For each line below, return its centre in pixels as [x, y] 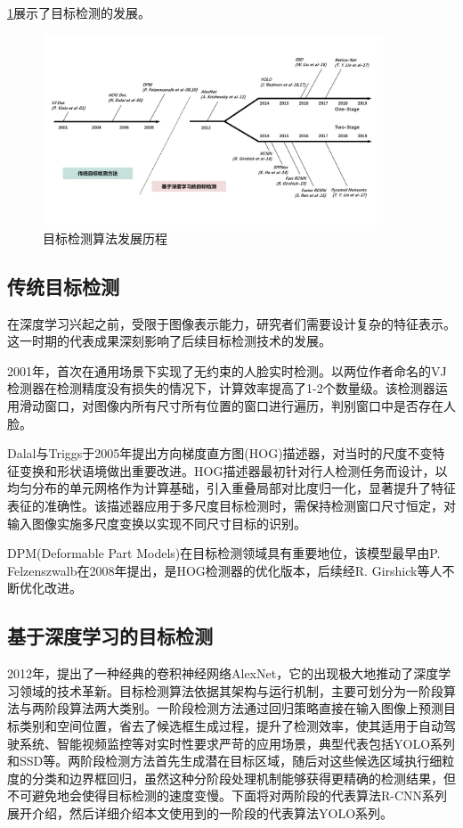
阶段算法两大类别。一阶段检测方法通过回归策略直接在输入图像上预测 [244, 708]
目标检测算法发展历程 [105, 238]
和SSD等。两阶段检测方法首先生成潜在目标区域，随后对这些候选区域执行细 [225, 761]
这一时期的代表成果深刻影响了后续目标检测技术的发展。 [169, 341]
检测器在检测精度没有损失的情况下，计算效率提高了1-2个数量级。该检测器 [221, 388]
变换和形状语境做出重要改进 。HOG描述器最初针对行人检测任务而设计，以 [233, 470]
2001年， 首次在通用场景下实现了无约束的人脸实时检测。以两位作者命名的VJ [227, 370]
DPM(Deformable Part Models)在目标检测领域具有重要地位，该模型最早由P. [224, 553]
